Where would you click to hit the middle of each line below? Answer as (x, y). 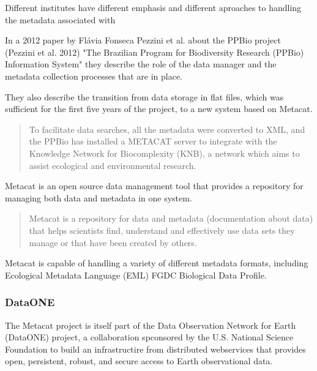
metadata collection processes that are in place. (94, 76)
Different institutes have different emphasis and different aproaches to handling (153, 7)
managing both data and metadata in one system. (99, 197)
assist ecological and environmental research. (113, 165)
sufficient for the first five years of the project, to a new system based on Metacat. (159, 109)
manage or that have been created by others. (113, 242)
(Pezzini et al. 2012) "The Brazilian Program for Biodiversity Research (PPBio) (155, 52)
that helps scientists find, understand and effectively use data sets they (162, 230)
